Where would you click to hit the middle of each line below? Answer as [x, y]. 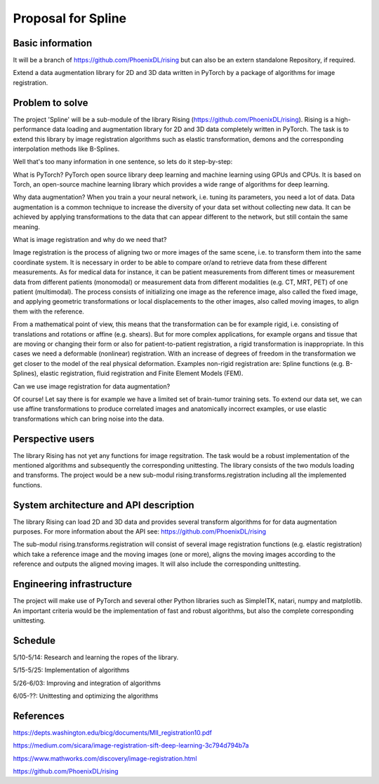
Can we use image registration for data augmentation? [92, 386]
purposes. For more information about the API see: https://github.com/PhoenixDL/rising [140, 532]
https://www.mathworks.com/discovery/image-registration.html [105, 758]
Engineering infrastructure [73, 584]
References [39, 716]
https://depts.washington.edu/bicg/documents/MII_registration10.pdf [112, 732]
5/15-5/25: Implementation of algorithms [71, 670]
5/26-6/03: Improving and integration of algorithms [87, 683]
